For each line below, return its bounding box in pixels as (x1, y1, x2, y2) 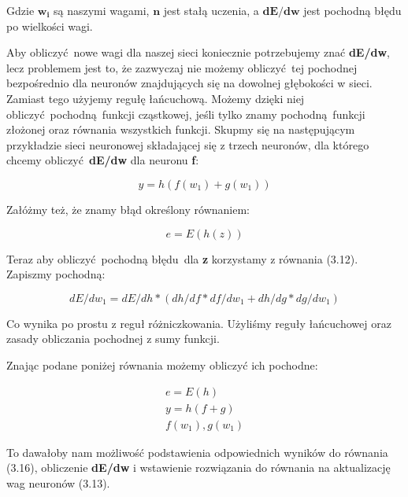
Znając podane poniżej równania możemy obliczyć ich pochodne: (6, 356, 318, 373)
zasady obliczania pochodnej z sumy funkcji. (6, 330, 220, 347)
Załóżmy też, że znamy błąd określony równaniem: (6, 201, 250, 217)
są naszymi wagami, (53, 2, 150, 18)
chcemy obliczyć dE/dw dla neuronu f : (6, 152, 199, 168)
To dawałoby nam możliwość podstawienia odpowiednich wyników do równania (6, 444, 388, 460)
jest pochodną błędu (303, 2, 402, 18)
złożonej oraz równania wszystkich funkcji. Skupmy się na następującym (6, 121, 355, 138)
